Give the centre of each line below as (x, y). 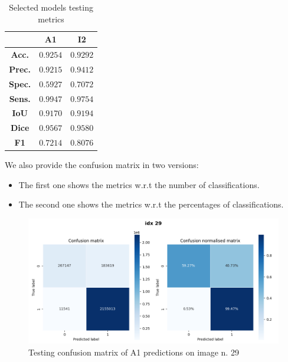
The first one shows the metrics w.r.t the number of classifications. (139, 184)
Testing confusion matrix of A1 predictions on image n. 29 (134, 352)
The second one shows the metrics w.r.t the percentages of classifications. (151, 204)
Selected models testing (51, 7)
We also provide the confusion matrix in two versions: (102, 165)
